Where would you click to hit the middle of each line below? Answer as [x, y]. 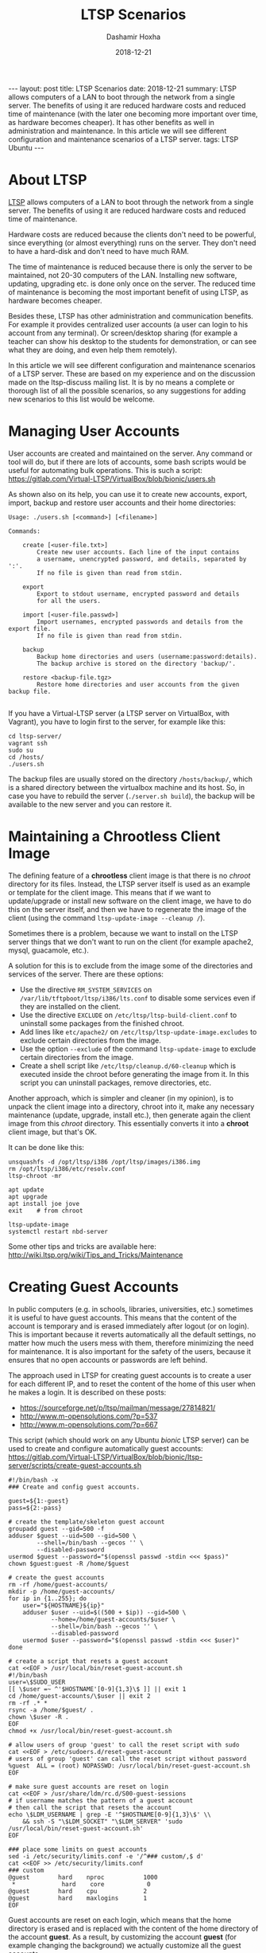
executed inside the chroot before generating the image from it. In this [134, 1074]
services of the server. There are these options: [86, 974]
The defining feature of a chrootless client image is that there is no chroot [129, 875]
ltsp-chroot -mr [35, 1176]
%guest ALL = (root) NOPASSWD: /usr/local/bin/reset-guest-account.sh [129, 1766]
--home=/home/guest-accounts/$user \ [113, 1619]
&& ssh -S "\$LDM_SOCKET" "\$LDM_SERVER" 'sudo [102, 1822]
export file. [30, 628]
